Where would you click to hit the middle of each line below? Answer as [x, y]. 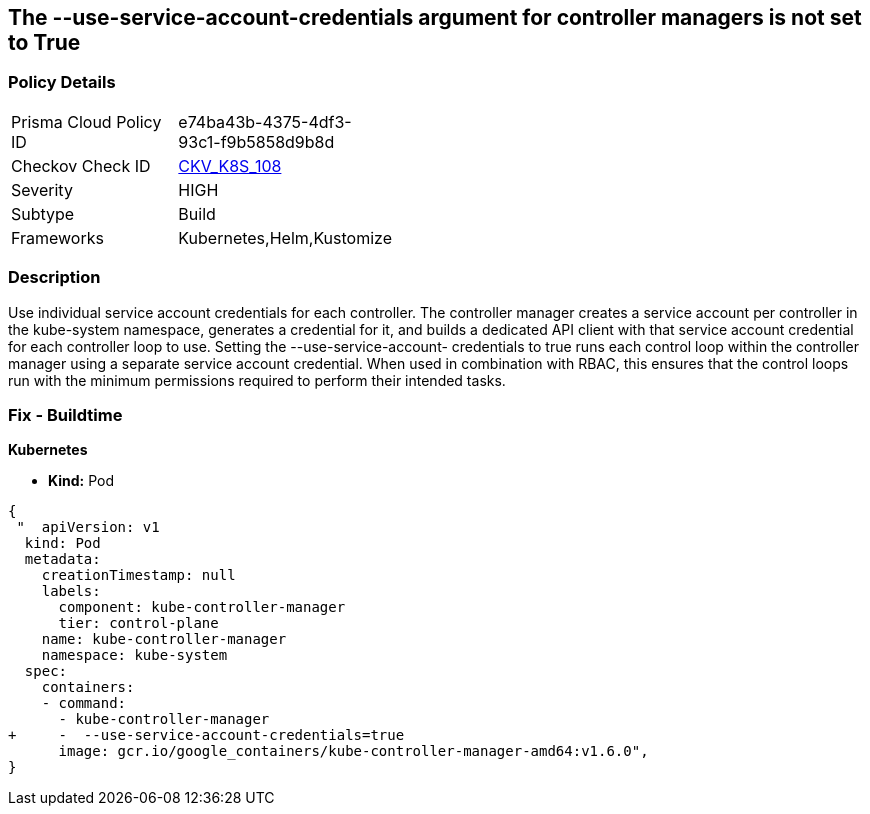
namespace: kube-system [134, 655]
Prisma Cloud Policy [86, 121]
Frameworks [57, 237]
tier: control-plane [138, 623]
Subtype [43, 213]
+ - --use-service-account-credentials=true [206, 735]
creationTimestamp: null [138, 575]
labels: [71, 591]
